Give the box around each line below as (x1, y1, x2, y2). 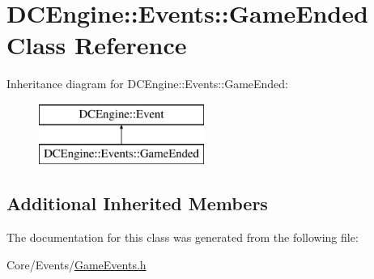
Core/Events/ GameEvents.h (6, 256, 147, 273)
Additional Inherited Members (6, 191, 268, 216)
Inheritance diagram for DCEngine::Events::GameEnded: (6, 75, 289, 92)
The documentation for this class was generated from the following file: (6, 229, 359, 246)
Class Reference (6, 28, 187, 61)
